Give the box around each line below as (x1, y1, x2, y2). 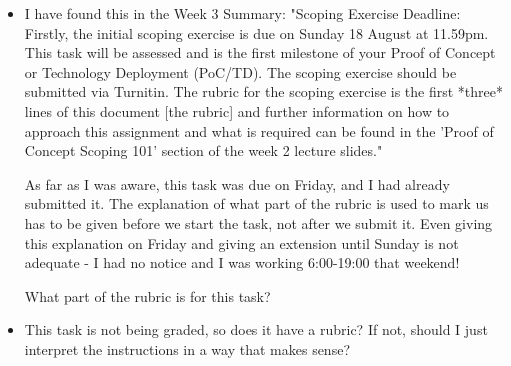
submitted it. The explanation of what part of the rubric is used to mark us (24, 193, 489, 214)
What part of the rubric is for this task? (24, 285, 271, 306)
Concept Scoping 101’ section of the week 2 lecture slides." (24, 140, 383, 161)
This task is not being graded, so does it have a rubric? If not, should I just (24, 319, 488, 340)
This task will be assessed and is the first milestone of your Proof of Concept (24, 42, 496, 63)
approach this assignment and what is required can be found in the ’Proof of (24, 120, 494, 141)
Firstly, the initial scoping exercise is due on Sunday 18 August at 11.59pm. (24, 22, 489, 43)
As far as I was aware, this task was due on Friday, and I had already (24, 173, 450, 194)
